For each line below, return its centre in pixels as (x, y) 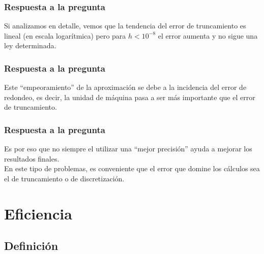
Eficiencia (38, 213)
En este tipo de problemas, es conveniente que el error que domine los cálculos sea (132, 168)
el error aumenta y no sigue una (208, 35)
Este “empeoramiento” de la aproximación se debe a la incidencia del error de (125, 87)
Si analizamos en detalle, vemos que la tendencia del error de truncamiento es (125, 26)
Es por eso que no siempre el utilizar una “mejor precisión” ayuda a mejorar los (128, 149)
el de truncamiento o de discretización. (64, 178)
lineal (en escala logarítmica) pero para (65, 35)
